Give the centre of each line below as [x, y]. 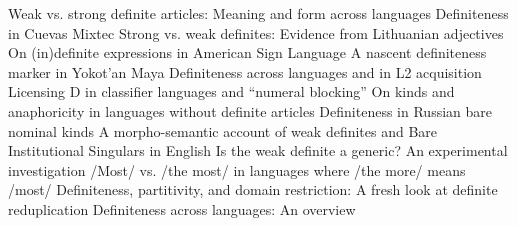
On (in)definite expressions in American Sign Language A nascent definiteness [247, 52]
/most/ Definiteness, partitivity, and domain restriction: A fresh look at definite [253, 189]
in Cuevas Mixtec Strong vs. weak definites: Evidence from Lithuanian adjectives [256, 32]
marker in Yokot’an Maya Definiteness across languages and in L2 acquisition [245, 71]
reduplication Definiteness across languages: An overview [182, 208]
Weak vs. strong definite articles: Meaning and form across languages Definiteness [258, 13]
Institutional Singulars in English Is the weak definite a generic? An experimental [258, 150]
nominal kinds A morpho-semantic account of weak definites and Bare [223, 130]
